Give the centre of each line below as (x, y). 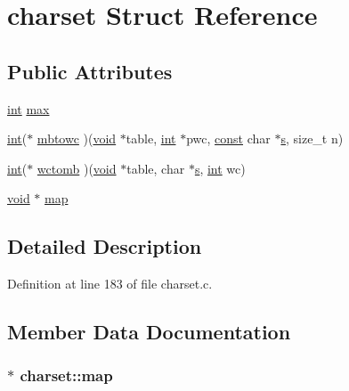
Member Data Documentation (149, 332)
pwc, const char (228, 138)
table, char (156, 168)
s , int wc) (220, 168)
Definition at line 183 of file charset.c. (110, 284)
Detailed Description (105, 246)
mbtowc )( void (77, 138)
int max (28, 108)
